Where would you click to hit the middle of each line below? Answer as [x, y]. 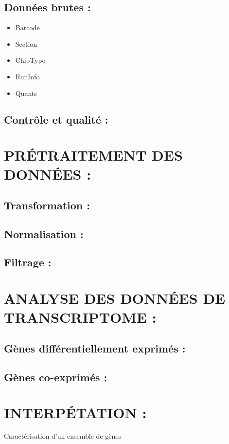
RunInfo [27, 76]
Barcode [27, 28]
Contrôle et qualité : [56, 119]
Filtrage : [28, 262]
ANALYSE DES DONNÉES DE [115, 298]
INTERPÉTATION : [75, 413]
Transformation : [47, 205]
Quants [26, 93]
